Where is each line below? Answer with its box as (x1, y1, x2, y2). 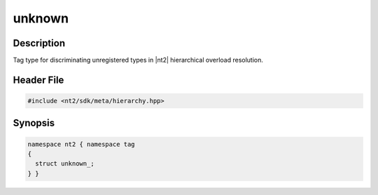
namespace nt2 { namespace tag (27, 140, 136, 148)
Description (13, 37, 66, 49)
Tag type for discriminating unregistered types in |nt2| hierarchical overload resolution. (13, 56, 264, 65)
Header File (13, 74, 64, 86)
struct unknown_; (35, 160, 94, 168)
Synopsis (13, 117, 55, 129)
